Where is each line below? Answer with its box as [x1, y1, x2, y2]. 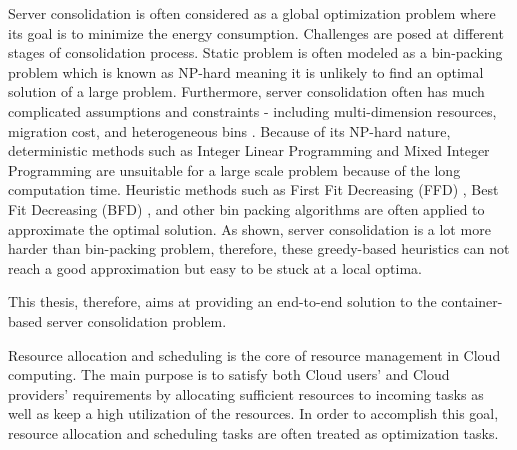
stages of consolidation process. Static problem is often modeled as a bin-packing [8, 42, 503, 63]
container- [441, 291, 503, 312]
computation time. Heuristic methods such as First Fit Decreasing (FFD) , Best [8, 179, 499, 200]
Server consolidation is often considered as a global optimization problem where [8, 3, 496, 23]
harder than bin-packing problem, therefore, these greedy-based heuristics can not [8, 238, 510, 259]
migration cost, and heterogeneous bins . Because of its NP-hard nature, [8, 120, 451, 141]
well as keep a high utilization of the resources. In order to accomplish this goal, [8, 403, 499, 424]
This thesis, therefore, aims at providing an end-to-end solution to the [8, 291, 437, 312]
